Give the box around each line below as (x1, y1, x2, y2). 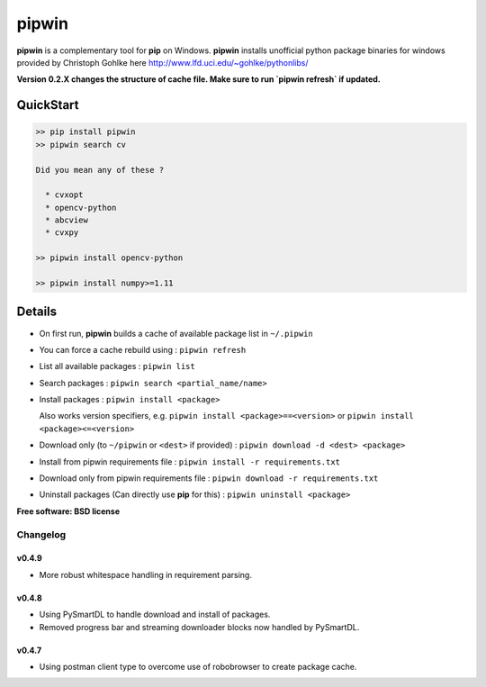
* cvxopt (45, 190, 84, 200)
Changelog (16, 528, 67, 540)
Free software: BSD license (16, 505, 121, 517)
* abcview (45, 215, 89, 225)
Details (16, 304, 58, 320)
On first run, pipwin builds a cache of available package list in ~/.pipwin (39, 328, 314, 339)
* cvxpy (45, 228, 79, 238)
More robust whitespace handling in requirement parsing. (39, 569, 252, 580)
